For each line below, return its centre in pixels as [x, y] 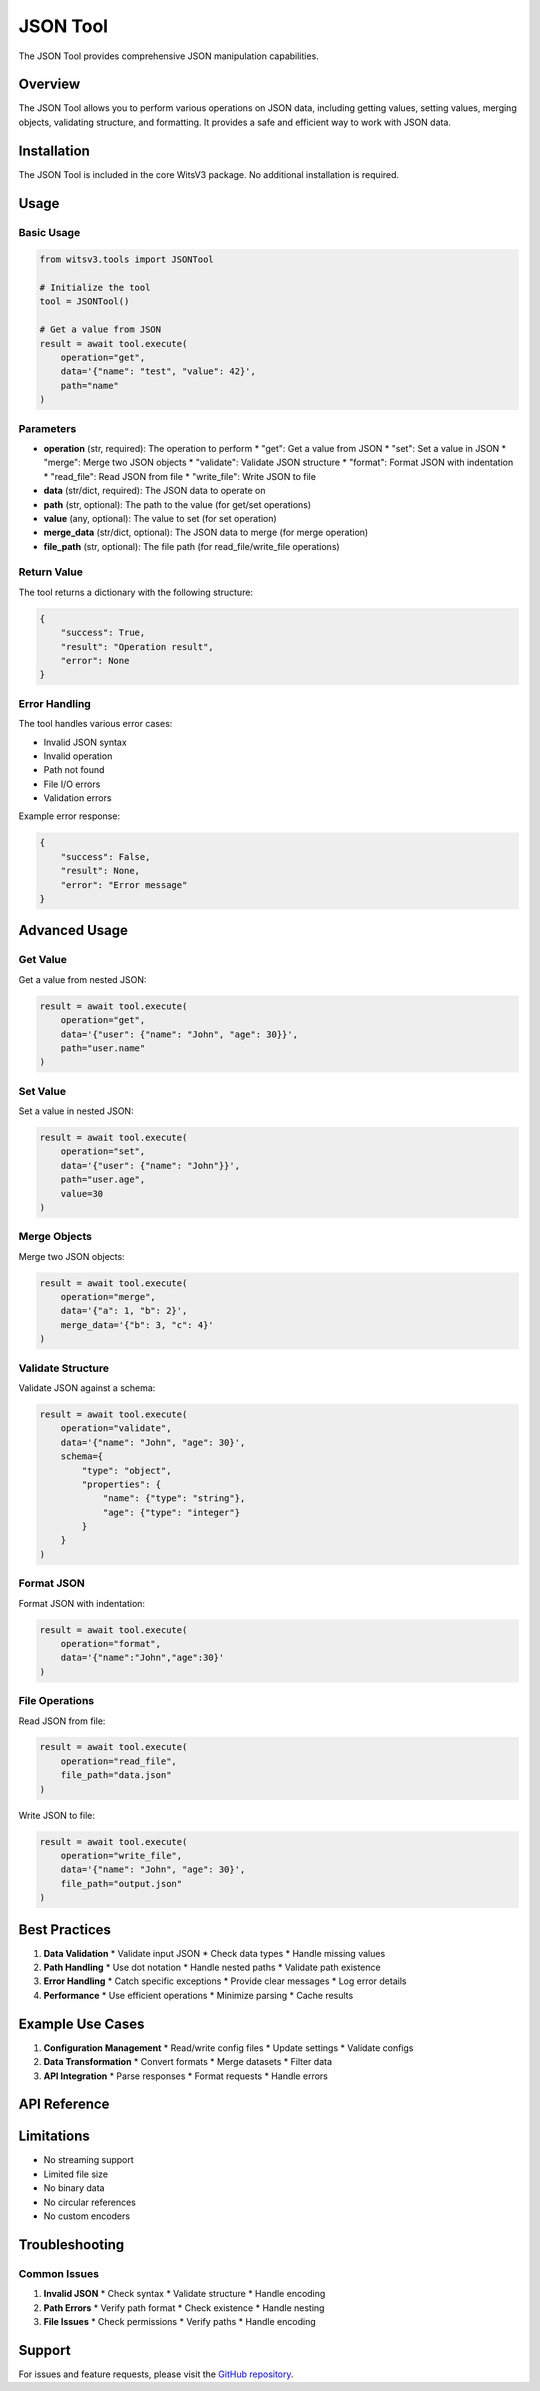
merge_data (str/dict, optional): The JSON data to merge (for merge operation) [206, 532]
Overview [49, 84]
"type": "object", [126, 1470]
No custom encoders [86, 2216]
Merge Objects [55, 1237]
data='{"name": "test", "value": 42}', [158, 371]
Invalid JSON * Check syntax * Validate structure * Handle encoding [184, 2294]
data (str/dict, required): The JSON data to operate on [154, 491]
